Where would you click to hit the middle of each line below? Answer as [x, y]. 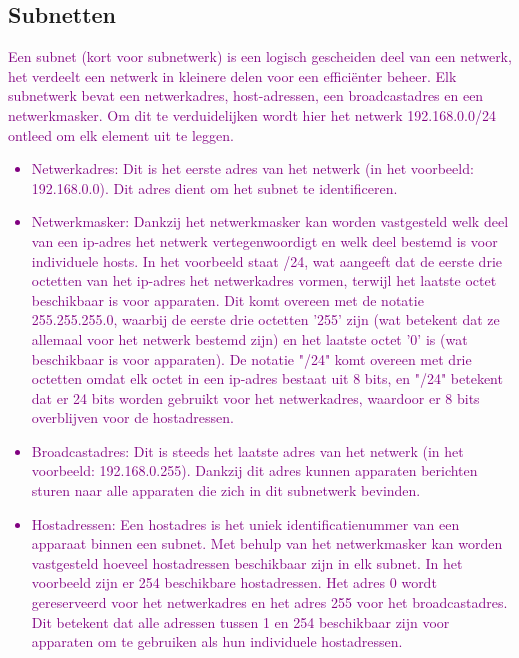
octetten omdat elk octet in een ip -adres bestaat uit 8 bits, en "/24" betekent [267, 378]
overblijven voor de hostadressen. [132, 417]
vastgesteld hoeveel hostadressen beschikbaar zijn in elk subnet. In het [247, 562]
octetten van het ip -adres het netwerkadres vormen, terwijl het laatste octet [264, 280]
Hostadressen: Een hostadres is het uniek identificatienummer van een [245, 523]
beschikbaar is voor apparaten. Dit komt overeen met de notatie [227, 299]
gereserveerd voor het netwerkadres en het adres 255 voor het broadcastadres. [269, 602]
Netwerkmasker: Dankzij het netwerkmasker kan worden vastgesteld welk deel [270, 221]
